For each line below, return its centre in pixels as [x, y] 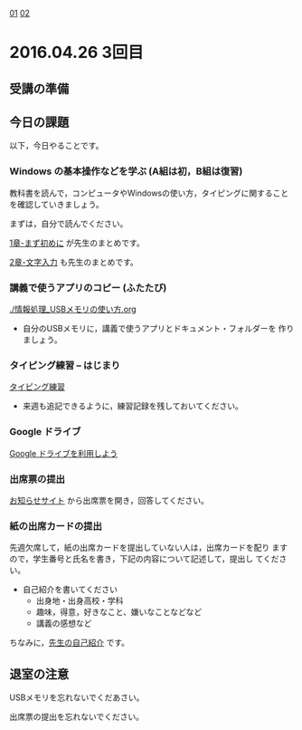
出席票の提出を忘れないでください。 [77, 716]
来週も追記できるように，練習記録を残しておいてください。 [133, 406]
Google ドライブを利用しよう [64, 453]
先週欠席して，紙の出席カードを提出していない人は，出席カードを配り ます [149, 548]
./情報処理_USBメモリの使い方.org [73, 309]
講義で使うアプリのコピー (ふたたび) [88, 287]
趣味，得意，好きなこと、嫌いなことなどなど [119, 612]
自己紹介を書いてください [70, 590]
